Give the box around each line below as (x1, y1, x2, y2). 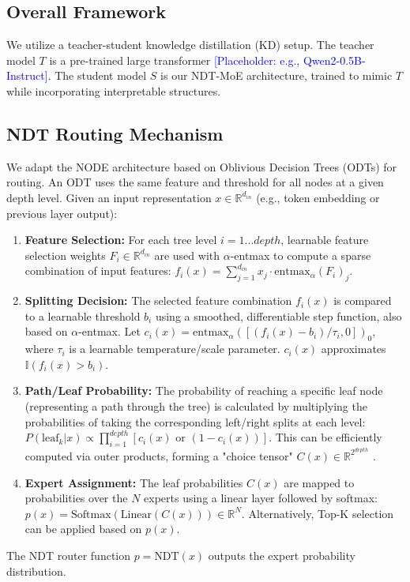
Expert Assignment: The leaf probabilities (24, 474, 243, 490)
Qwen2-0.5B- (303, 51, 366, 68)
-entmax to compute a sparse (230, 246, 371, 263)
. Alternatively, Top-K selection (241, 505, 394, 521)
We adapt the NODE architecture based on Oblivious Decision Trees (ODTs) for (6, 158, 397, 175)
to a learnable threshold (24, 307, 141, 324)
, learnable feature (280, 231, 369, 248)
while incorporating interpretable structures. (6, 82, 221, 99)
